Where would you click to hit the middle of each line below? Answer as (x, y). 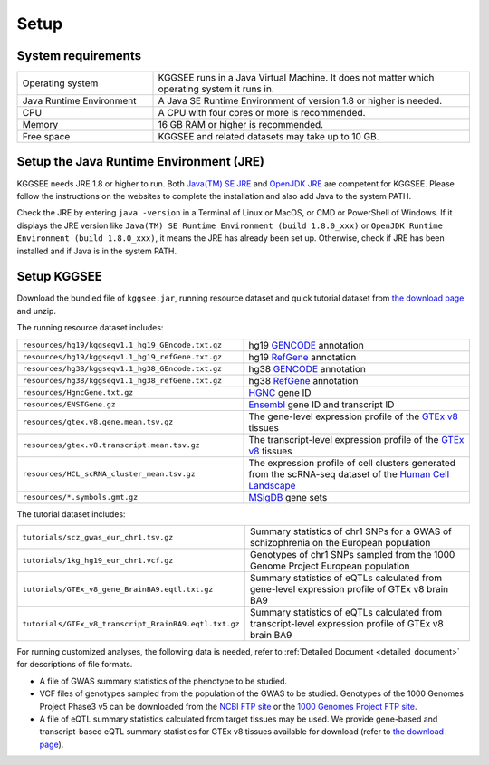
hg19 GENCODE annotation (306, 345)
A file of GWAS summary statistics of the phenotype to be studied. (163, 681)
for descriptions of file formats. (75, 665)
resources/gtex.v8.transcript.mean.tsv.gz (111, 445)
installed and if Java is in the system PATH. (96, 251)
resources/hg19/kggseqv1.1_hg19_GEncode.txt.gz (122, 345)
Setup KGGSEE (60, 277)
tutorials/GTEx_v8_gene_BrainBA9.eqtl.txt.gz (118, 589)
